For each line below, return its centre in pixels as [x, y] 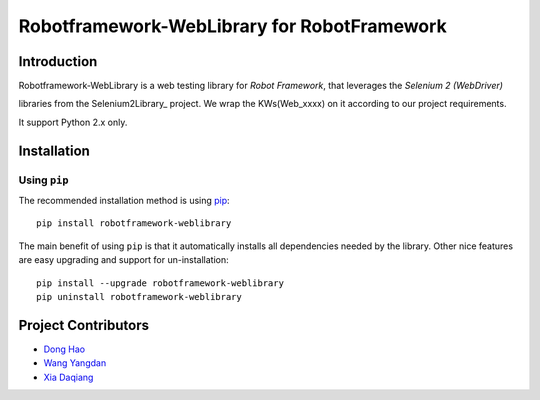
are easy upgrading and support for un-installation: [123, 260]
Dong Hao [64, 349]
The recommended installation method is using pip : [124, 200]
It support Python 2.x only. [73, 122]
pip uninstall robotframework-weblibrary [139, 296]
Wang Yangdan [75, 363]
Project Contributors [84, 325]
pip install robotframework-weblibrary [134, 223]
